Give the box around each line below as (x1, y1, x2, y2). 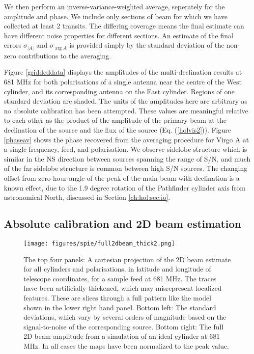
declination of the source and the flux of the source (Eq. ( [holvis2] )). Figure (4, 125, 231, 135)
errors (4, 40, 22, 50)
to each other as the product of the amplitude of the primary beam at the (4, 115, 226, 125)
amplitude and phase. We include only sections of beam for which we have (4, 11, 227, 21)
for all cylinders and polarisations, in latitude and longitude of (24, 264, 211, 274)
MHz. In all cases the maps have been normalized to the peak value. (24, 341, 229, 351)
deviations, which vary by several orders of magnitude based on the (24, 312, 226, 322)
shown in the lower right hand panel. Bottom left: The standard (24, 302, 216, 312)
